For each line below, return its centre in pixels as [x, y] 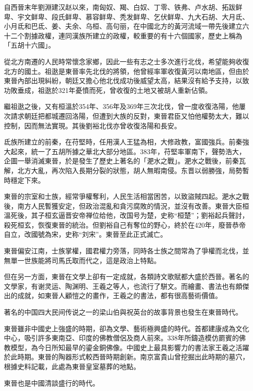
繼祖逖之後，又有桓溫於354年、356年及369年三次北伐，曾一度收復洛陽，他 [121, 106]
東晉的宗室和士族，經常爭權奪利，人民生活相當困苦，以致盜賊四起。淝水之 [123, 196]
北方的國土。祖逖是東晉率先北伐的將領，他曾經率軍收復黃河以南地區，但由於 [126, 71]
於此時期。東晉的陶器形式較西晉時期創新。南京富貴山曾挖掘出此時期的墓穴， [126, 357]
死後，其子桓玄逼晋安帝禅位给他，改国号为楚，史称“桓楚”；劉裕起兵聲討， [130, 215]
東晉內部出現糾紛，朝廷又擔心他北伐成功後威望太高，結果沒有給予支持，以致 [126, 80]
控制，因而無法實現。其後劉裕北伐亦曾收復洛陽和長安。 [92, 125]
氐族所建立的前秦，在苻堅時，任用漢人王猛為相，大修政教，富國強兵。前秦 [123, 142]
